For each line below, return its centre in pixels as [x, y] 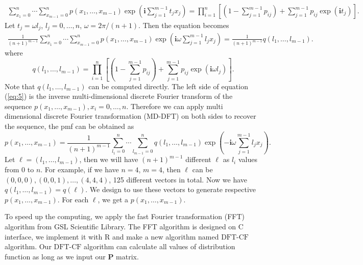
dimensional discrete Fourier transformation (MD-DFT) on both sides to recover [130, 116]
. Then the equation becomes [184, 25]
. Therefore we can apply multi [175, 106]
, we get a [113, 199]
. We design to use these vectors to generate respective [171, 189]
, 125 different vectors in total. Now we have [178, 179]
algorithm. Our [28, 246]
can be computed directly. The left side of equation [168, 86]
